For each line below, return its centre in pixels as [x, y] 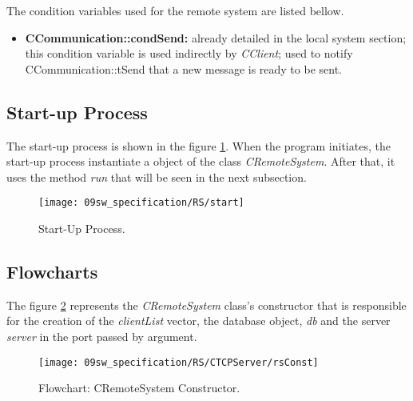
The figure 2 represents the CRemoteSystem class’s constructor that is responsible [206, 305]
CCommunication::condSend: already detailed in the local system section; [216, 37]
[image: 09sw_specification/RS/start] [141, 203]
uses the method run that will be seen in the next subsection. [157, 176]
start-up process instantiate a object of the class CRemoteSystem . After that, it [201, 161]
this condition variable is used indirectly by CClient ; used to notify [189, 53]
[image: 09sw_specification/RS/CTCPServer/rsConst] [179, 362]
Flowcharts [52, 271]
